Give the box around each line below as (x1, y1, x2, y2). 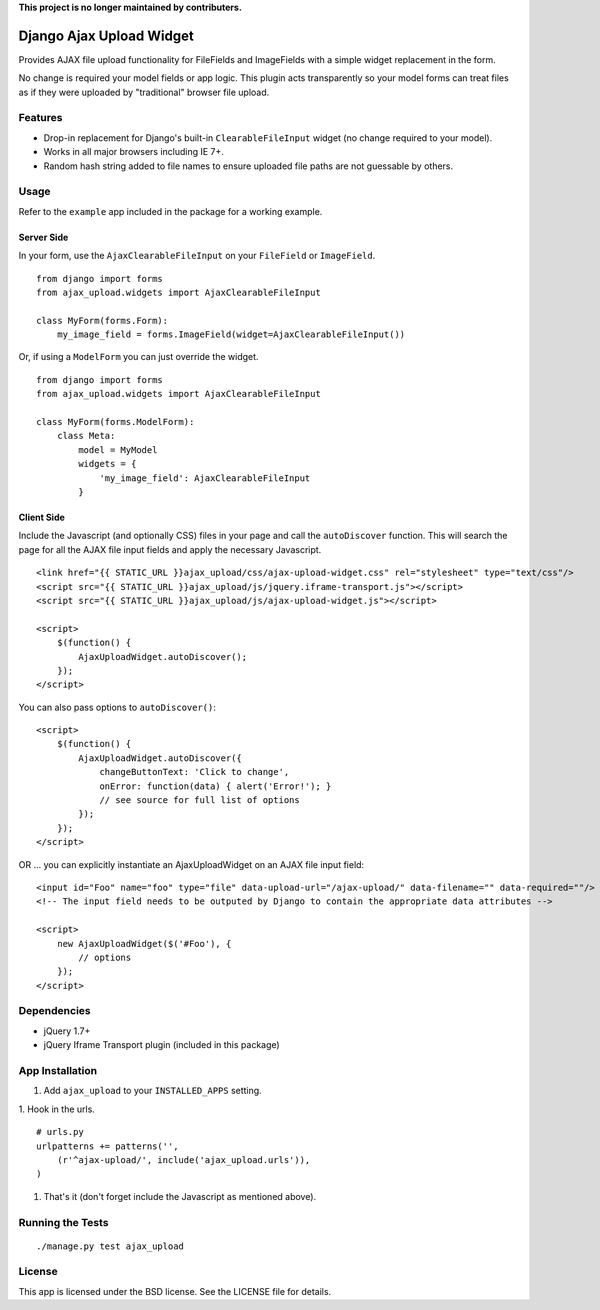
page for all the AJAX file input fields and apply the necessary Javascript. (18, 543, 322, 555)
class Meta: (56, 430, 116, 442)
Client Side (18, 511, 65, 523)
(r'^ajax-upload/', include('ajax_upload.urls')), (56, 1154, 311, 1165)
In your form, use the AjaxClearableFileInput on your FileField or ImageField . (18, 250, 376, 262)
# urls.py (36, 1126, 84, 1138)
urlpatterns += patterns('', (36, 1140, 179, 1152)
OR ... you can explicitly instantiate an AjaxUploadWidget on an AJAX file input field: (18, 858, 365, 870)
